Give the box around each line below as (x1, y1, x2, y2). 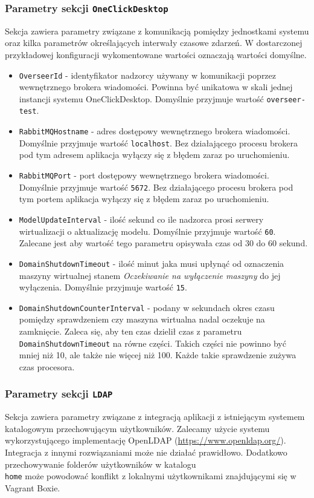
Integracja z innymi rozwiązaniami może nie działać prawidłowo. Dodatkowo (5, 446, 287, 458)
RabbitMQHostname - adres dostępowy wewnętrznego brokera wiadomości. (19, 125, 290, 137)
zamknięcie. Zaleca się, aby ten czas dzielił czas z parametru (19, 325, 242, 337)
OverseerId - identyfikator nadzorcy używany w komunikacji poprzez (19, 68, 277, 81)
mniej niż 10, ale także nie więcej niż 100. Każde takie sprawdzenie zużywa (19, 349, 296, 361)
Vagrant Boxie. (5, 481, 60, 494)
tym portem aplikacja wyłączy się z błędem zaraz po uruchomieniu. (19, 192, 269, 205)
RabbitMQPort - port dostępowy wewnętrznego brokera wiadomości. (19, 169, 269, 182)
